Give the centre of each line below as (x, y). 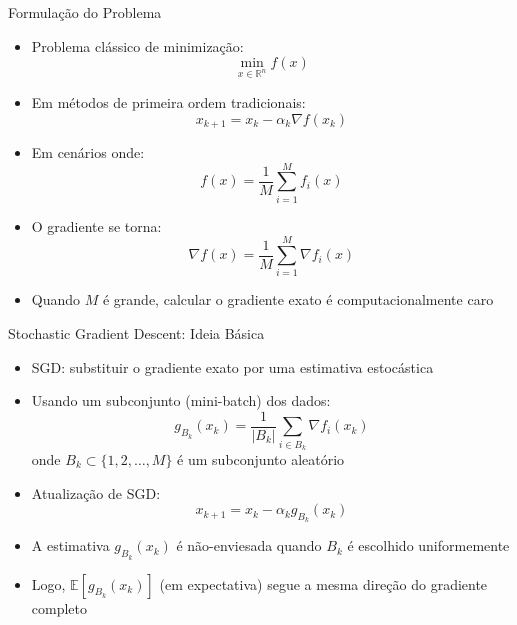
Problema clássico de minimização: (137, 45)
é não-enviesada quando (249, 545)
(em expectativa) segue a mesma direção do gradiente (323, 583)
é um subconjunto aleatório (261, 459)
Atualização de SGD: (96, 492)
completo (59, 607)
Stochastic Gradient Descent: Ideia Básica (136, 333)
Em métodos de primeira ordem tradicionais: (168, 101)
